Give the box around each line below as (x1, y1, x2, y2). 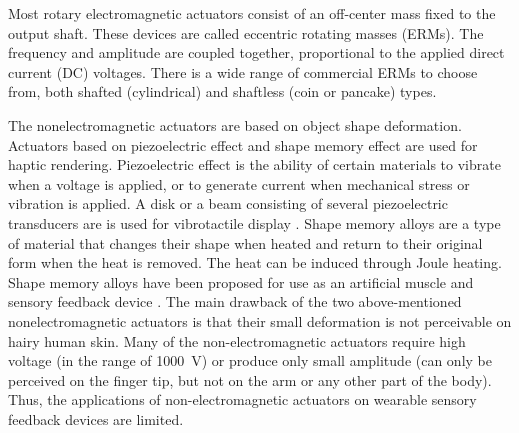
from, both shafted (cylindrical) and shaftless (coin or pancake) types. (8, 81, 437, 102)
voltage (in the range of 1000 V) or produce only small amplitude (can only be (8, 350, 492, 371)
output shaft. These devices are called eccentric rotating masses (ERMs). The (8, 22, 484, 43)
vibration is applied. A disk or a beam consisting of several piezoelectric (8, 193, 448, 214)
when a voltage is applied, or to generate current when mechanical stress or (8, 173, 470, 194)
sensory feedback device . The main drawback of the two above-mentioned (8, 291, 462, 312)
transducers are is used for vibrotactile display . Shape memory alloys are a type (8, 212, 501, 233)
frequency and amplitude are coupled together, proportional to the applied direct (8, 42, 505, 63)
